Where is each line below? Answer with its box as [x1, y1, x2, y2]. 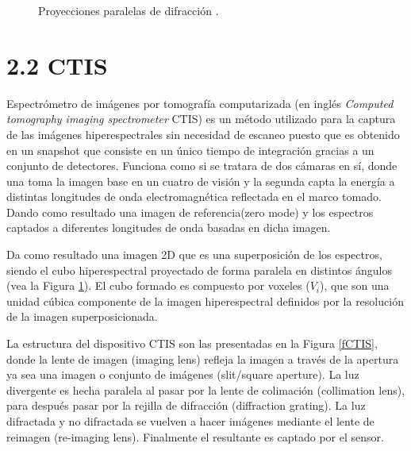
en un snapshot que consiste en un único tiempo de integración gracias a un [6, 141, 375, 158]
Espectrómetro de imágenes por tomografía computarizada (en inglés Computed [6, 94, 394, 111]
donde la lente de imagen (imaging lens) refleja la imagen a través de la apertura [6, 350, 399, 367]
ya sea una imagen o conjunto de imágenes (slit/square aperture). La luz [6, 366, 359, 383]
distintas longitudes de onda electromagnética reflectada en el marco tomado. [6, 188, 382, 205]
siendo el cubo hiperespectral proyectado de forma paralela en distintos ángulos [6, 261, 392, 278]
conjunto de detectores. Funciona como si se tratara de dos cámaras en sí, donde [6, 157, 398, 174]
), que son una [319, 277, 390, 294]
